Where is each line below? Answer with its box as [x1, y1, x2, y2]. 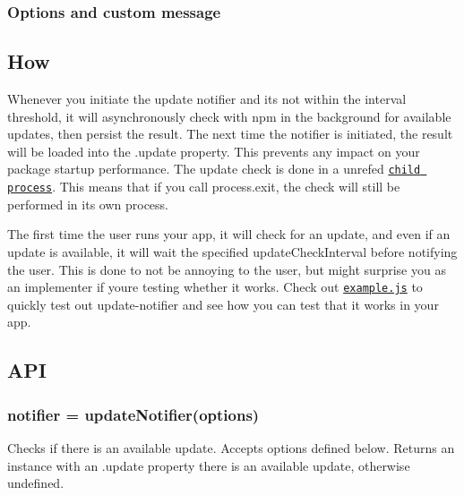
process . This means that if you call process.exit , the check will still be [7, 177, 400, 196]
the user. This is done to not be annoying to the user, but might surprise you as [7, 260, 446, 278]
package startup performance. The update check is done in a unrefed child [7, 159, 421, 178]
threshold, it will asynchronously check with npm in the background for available [7, 107, 451, 125]
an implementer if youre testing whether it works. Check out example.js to [7, 277, 423, 296]
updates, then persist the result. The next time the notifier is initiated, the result [7, 124, 453, 143]
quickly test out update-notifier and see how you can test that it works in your [7, 294, 439, 313]
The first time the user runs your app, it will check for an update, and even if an [7, 225, 451, 243]
